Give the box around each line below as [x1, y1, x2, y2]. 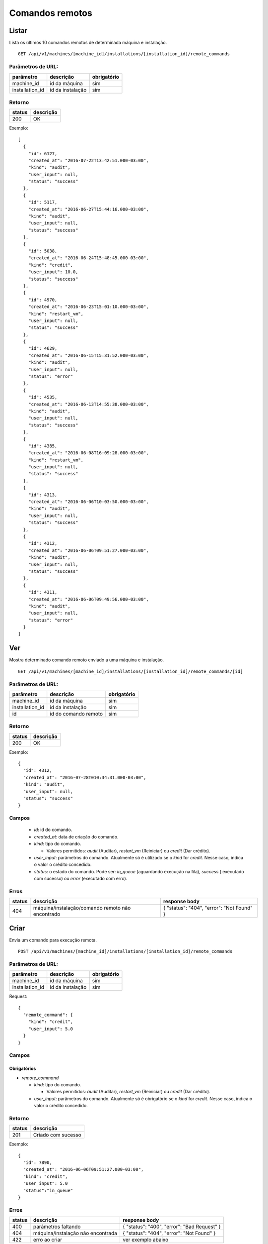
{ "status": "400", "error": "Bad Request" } [122, 1223, 221, 1230]
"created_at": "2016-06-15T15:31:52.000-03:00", [28, 352, 149, 358]
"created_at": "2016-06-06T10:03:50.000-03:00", [28, 499, 149, 505]
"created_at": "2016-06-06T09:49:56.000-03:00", [28, 596, 149, 602]
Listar [9, 26, 27, 35]
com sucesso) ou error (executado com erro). [34, 876, 128, 882]
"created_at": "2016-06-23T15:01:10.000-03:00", [28, 304, 149, 310]
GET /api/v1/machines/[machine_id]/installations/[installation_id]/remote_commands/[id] [18, 668, 243, 674]
